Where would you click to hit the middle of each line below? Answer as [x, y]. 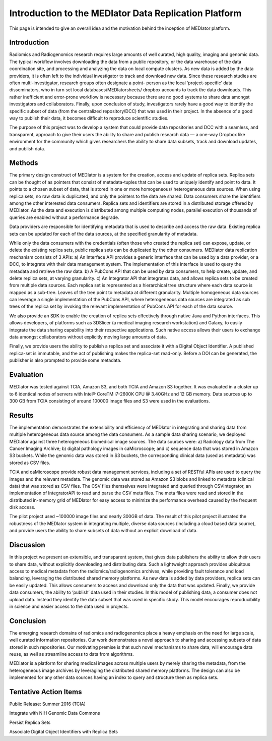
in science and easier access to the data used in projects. [69, 606]
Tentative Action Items [46, 692]
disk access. [22, 507]
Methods [24, 163]
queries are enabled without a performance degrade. [64, 217]
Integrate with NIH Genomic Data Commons [55, 713]
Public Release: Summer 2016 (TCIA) [47, 704]
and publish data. [27, 148]
